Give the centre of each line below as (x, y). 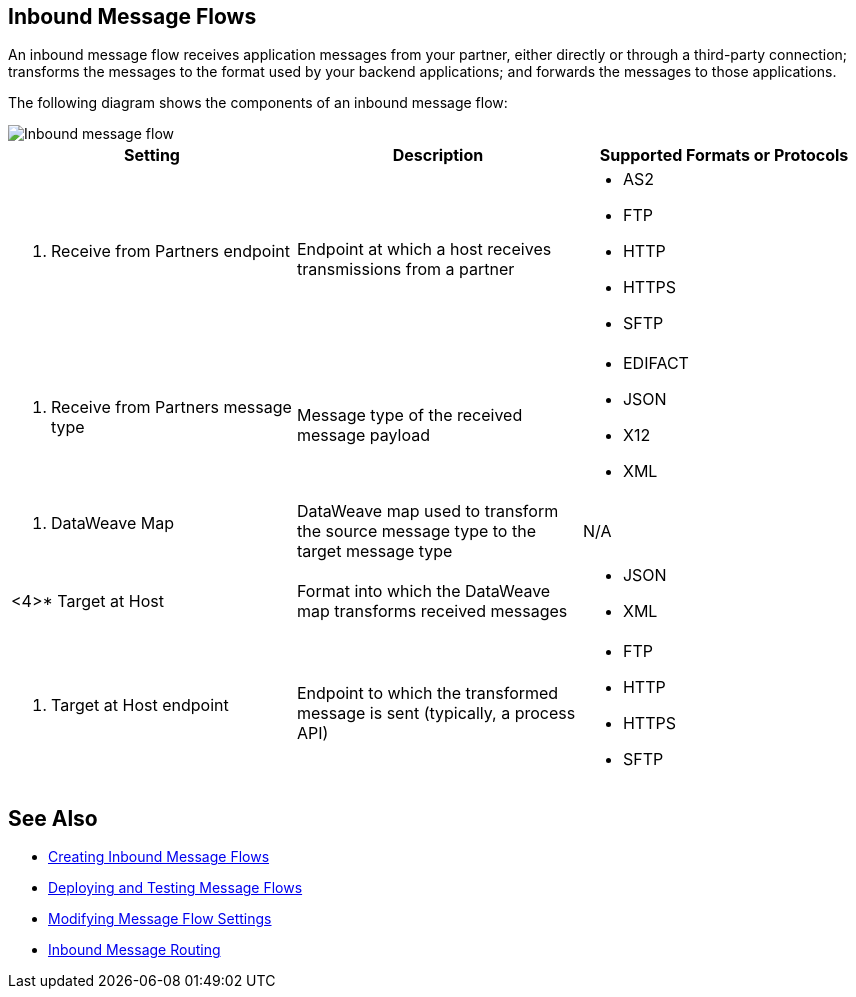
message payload (363, 435)
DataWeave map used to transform (427, 511)
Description (438, 155)
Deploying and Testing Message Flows (175, 888)
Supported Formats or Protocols (724, 155)
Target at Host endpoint (140, 705)
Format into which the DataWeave (423, 591)
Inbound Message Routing (134, 950)
